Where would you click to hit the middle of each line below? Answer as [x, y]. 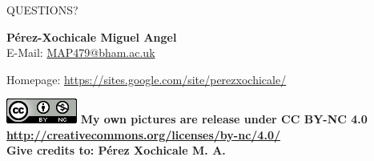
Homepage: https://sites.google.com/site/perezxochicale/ [147, 79]
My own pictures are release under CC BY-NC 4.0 [224, 119]
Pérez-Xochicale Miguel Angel [92, 36]
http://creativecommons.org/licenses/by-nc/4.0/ [143, 134]
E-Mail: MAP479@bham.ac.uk [81, 52]
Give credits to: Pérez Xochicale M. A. [116, 150]
